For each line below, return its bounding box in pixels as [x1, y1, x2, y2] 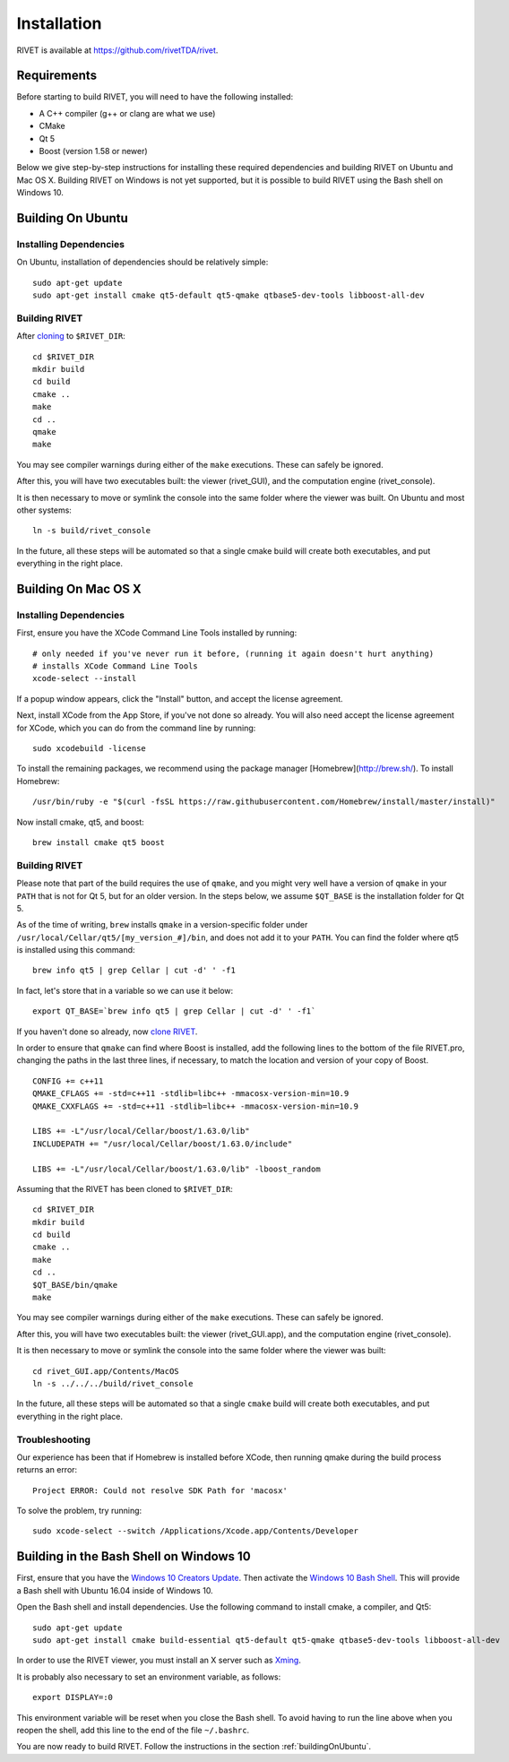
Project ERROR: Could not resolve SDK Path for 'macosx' [32, 1485, 289, 1496]
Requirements [16, 68, 98, 83]
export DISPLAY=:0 [32, 1692, 114, 1703]
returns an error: [16, 1464, 78, 1475]
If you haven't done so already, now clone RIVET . [16, 1026, 198, 1037]
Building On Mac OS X [16, 581, 142, 596]
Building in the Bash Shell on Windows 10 [16, 1549, 251, 1564]
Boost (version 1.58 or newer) [39, 146, 148, 157]
